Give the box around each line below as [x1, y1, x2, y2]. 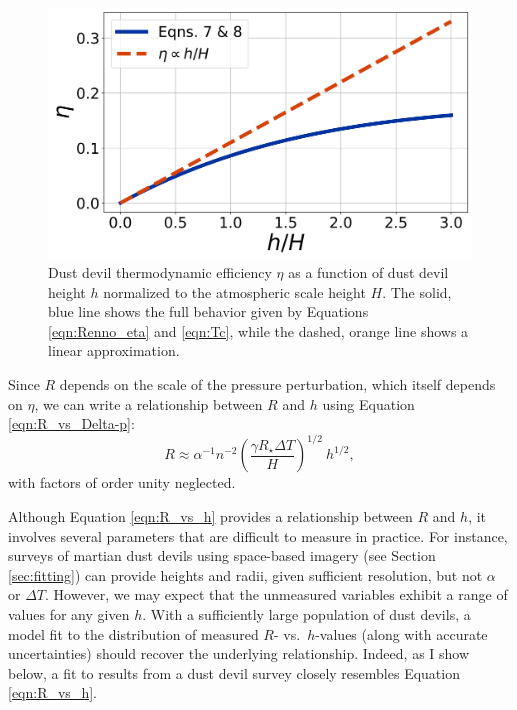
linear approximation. [48, 340, 180, 361]
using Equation [322, 393, 415, 414]
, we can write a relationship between [34, 393, 263, 414]
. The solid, [382, 281, 452, 302]
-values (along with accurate [315, 623, 488, 644]
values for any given [8, 603, 130, 624]
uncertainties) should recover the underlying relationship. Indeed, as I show [8, 643, 470, 664]
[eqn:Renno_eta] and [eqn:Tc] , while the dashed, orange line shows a [48, 320, 469, 341]
